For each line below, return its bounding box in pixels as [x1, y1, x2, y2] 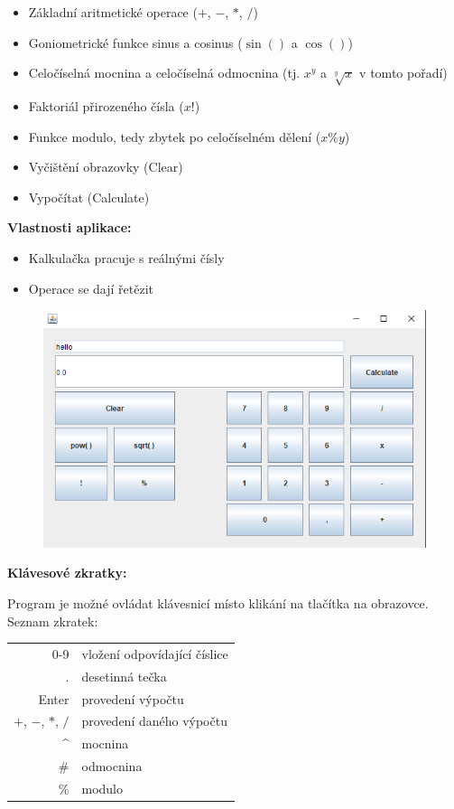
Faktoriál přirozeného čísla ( [28, 96, 184, 115]
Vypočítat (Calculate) [28, 187, 150, 206]
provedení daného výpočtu [81, 711, 227, 730]
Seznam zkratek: [7, 611, 98, 630]
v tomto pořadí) [359, 63, 448, 82]
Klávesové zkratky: [7, 563, 127, 582]
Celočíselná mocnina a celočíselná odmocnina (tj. [28, 63, 301, 82]
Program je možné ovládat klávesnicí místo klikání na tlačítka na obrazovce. [7, 594, 429, 613]
